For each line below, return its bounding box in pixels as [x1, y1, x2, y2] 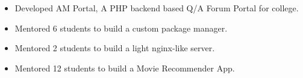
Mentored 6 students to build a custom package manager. [14, 21, 228, 34]
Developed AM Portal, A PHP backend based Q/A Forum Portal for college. [14, 2, 299, 14]
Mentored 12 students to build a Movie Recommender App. [14, 61, 235, 74]
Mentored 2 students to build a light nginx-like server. [14, 42, 215, 54]
